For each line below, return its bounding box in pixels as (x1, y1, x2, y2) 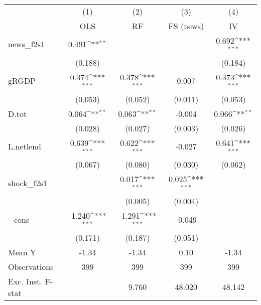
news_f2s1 (8, 38, 45, 50)
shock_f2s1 (8, 177, 47, 189)
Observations (8, 260, 54, 272)
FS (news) (168, 20, 204, 32)
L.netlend (8, 140, 42, 152)
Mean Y (8, 246, 37, 258)
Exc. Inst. (8, 275, 42, 287)
